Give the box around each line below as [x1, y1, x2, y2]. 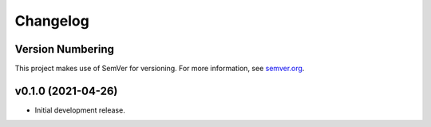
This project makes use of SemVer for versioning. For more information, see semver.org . [14, 64, 305, 73]
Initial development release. [34, 105, 125, 115]
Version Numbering [14, 42, 115, 56]
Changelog [14, 12, 89, 30]
